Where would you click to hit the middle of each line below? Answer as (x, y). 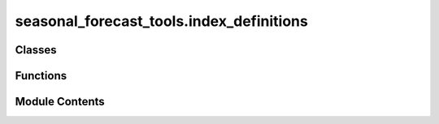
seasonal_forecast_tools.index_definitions (161, 21)
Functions (41, 76)
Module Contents (60, 102)
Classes (36, 50)
